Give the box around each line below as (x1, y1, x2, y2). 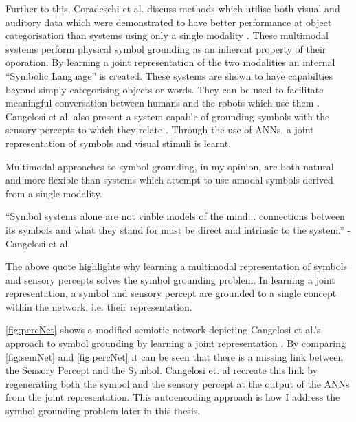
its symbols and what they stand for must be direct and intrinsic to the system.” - (5, 222, 351, 236)
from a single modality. (5, 186, 102, 200)
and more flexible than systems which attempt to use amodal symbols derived (5, 173, 333, 187)
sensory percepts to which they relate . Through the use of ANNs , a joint (5, 122, 314, 137)
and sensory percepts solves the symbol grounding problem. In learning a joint (5, 272, 335, 287)
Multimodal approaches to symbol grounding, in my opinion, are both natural (5, 159, 334, 173)
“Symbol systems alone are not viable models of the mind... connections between (5, 209, 345, 223)
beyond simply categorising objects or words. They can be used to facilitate (5, 82, 324, 96)
